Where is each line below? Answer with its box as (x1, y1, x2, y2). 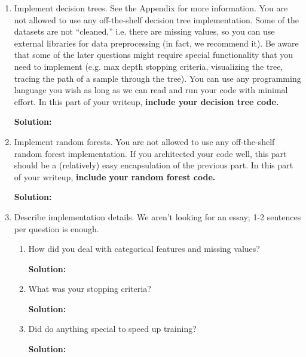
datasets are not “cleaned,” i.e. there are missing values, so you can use (14, 25, 275, 38)
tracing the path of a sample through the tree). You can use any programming (14, 72, 301, 84)
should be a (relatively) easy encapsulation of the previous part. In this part (14, 159, 293, 171)
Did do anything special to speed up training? (28, 322, 197, 335)
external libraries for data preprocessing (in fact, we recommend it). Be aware (14, 36, 299, 49)
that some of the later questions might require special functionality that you (14, 48, 293, 61)
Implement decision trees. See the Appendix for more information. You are (14, 2, 288, 14)
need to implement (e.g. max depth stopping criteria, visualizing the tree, (14, 60, 283, 72)
